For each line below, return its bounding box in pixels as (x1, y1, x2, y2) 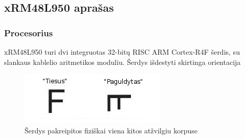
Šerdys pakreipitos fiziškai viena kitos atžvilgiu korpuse (25, 125, 198, 135)
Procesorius (4, 26, 53, 39)
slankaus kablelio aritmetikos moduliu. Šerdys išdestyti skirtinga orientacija (4, 56, 241, 67)
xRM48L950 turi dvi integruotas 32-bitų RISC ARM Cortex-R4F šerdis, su (4, 47, 240, 57)
